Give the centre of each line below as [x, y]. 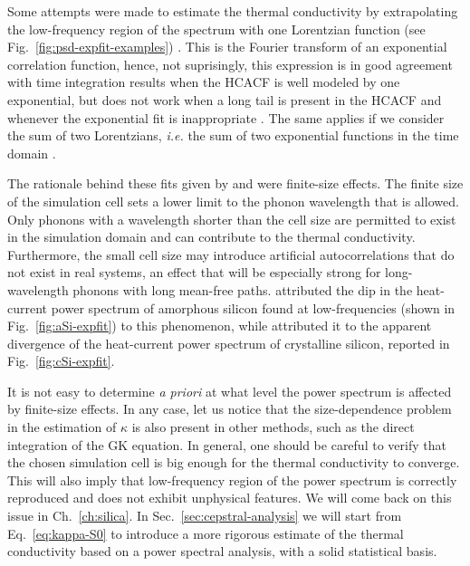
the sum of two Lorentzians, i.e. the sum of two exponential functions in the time [233, 135]
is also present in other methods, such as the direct [273, 427]
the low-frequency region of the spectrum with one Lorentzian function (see [216, 29]
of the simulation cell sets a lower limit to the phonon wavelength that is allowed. [233, 201]
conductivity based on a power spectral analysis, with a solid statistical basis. [222, 551]
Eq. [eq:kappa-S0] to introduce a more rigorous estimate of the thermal [206, 533]
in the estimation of [62, 427]
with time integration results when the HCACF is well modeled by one [204, 82]
